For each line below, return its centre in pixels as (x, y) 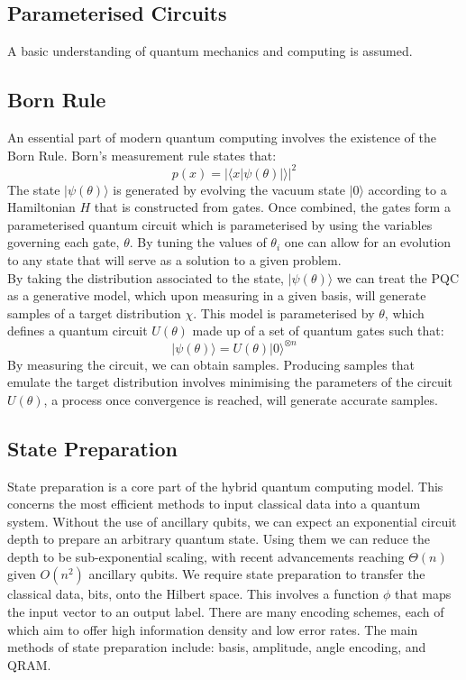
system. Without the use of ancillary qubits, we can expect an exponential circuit (232, 521)
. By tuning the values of (198, 242)
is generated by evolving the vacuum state (229, 189)
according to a (407, 189)
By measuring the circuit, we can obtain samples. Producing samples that (211, 364)
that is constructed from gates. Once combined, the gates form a (272, 207)
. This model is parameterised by (284, 312)
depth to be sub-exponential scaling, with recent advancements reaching (206, 556)
